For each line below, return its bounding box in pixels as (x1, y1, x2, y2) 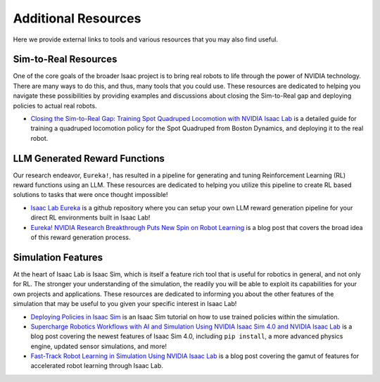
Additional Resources (13, 11, 141, 26)
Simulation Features (13, 251, 103, 263)
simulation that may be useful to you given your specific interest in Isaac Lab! (13, 300, 237, 308)
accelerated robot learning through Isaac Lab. (30, 362, 163, 370)
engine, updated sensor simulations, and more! (30, 342, 167, 350)
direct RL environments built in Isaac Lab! (30, 213, 151, 222)
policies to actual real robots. (13, 101, 98, 110)
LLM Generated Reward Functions (13, 152, 165, 165)
